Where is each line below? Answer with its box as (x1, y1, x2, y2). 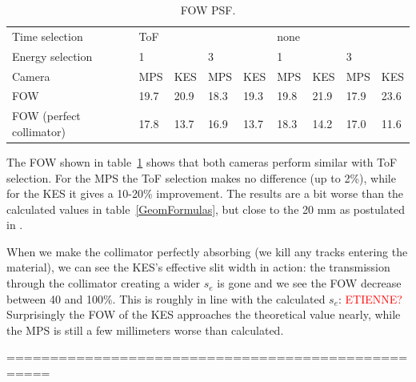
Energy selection (12, 47, 93, 64)
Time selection (12, 27, 83, 44)
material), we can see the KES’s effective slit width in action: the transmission (6, 259, 390, 275)
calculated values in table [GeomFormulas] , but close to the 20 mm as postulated (6, 200, 406, 217)
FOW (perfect (12, 107, 81, 124)
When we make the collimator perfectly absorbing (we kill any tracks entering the (6, 243, 408, 259)
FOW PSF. (180, 2, 236, 18)
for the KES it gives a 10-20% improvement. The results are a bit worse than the (6, 185, 404, 202)
